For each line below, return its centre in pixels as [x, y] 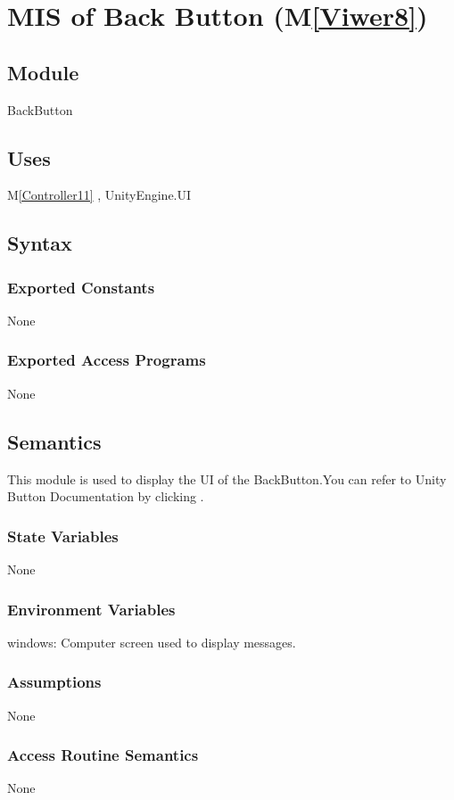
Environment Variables [91, 609]
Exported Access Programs [107, 360]
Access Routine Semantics [103, 755]
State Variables [63, 536]
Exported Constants [81, 287]
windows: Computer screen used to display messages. [152, 642]
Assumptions [54, 682]
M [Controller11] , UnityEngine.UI [99, 195]
